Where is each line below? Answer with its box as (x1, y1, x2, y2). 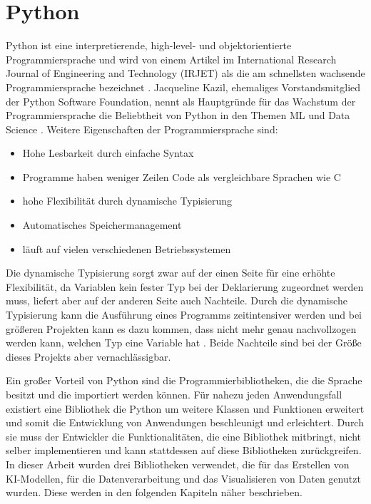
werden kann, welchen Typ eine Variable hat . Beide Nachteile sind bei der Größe (6, 335, 362, 350)
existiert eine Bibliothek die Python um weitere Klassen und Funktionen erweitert (6, 401, 365, 416)
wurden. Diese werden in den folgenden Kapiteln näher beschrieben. (6, 485, 303, 500)
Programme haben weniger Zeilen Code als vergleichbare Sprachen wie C (22, 169, 341, 184)
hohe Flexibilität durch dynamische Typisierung (22, 193, 233, 208)
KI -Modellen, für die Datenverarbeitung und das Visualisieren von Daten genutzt (6, 470, 361, 485)
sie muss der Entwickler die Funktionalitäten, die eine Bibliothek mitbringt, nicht (6, 428, 361, 443)
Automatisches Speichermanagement (22, 217, 182, 232)
